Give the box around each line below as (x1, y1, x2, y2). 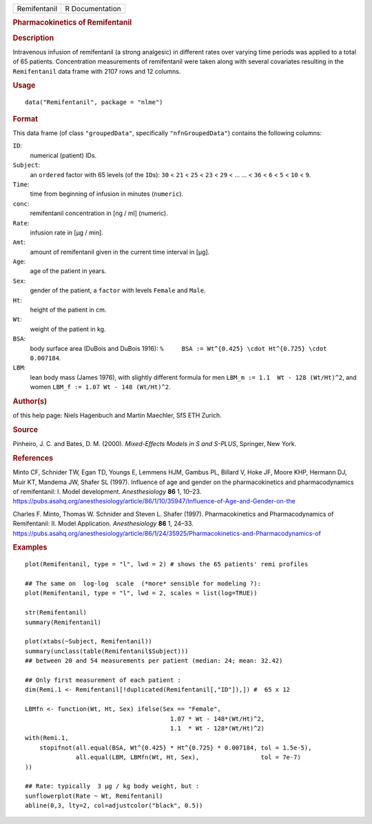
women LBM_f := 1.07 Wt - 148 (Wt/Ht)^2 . (30, 383, 172, 391)
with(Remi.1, (25, 734, 69, 742)
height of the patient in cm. (30, 305, 107, 314)
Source (12, 425, 39, 434)
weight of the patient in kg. (30, 325, 106, 333)
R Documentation (65, 4, 122, 13)
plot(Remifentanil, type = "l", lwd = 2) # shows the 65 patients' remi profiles (25, 561, 309, 568)
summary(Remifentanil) (25, 618, 102, 626)
